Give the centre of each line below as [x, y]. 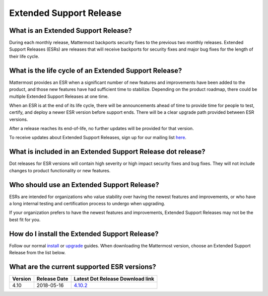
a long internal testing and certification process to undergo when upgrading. [87, 204]
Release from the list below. [37, 253]
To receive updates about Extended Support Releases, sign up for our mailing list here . [98, 138]
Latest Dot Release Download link [114, 279]
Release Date [52, 279]
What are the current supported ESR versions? [83, 266]
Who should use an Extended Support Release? [84, 185]
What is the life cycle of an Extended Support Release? [96, 70]
